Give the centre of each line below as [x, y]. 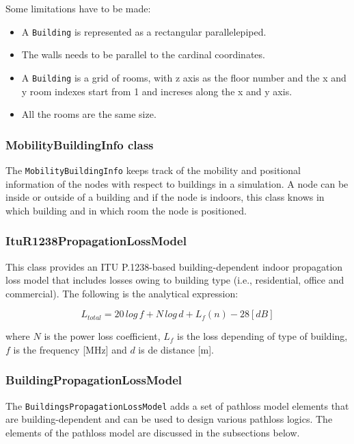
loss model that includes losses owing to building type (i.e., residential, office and [175, 280]
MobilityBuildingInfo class [80, 144]
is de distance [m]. [176, 349]
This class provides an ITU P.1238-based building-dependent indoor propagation [174, 266]
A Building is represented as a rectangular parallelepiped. [144, 31]
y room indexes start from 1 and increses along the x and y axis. [157, 91]
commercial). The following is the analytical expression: [122, 293]
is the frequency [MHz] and [70, 349]
